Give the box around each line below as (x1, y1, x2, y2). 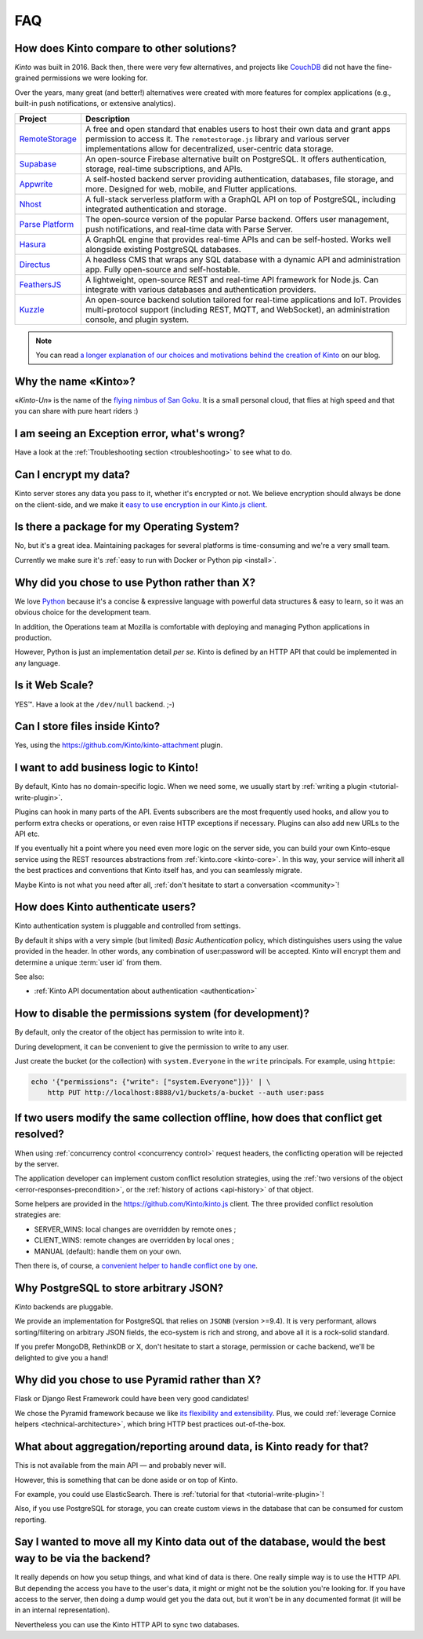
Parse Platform (19, 218, 74, 229)
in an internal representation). (14, 1605, 110, 1615)
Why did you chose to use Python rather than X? (14, 575, 256, 589)
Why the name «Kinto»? (14, 374, 136, 388)
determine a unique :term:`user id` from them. (14, 958, 162, 967)
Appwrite (19, 178, 53, 189)
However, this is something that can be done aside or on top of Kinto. (14, 1475, 238, 1484)
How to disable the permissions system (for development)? (14, 1007, 309, 1020)
